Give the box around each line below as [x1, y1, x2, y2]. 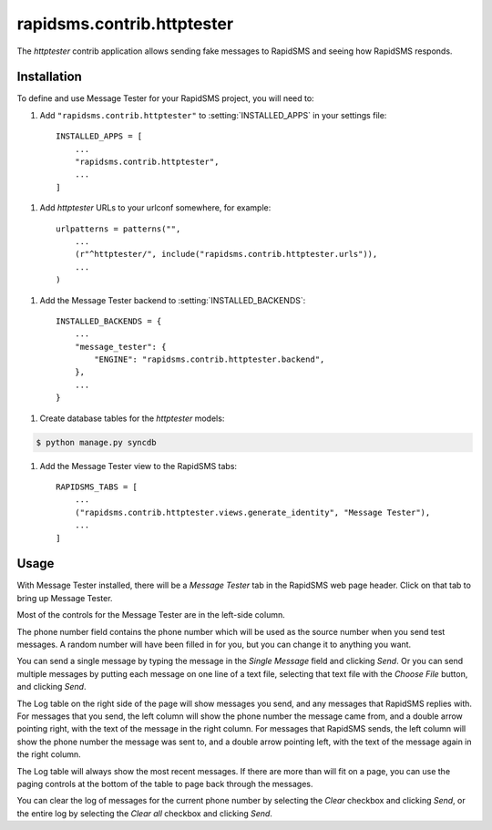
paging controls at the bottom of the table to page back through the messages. [16, 778, 313, 789]
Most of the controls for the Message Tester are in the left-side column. [16, 610, 286, 620]
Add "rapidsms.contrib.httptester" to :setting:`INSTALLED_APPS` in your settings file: [39, 109, 387, 120]
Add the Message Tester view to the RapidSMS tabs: [39, 460, 237, 471]
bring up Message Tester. [16, 592, 113, 603]
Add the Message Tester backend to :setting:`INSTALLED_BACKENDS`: [39, 294, 306, 305]
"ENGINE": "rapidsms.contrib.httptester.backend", [94, 354, 325, 364]
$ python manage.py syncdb [36, 437, 157, 447]
